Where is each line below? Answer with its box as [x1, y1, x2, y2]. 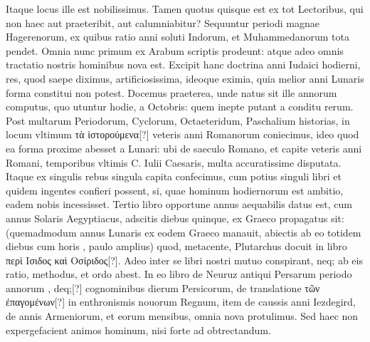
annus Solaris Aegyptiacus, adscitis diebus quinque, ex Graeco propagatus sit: [6, 210, 344, 225]
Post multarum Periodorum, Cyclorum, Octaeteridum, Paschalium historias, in [6, 113, 350, 128]
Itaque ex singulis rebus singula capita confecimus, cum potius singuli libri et [6, 169, 342, 184]
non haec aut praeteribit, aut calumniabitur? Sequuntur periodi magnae [6, 15, 319, 30]
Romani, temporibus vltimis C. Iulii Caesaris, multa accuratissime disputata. [6, 155, 342, 170]
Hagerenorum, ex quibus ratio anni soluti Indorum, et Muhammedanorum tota [6, 29, 350, 44]
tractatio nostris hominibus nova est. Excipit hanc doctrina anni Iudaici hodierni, [6, 57, 361, 72]
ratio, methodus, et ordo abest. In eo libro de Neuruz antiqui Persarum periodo [6, 266, 352, 281]
